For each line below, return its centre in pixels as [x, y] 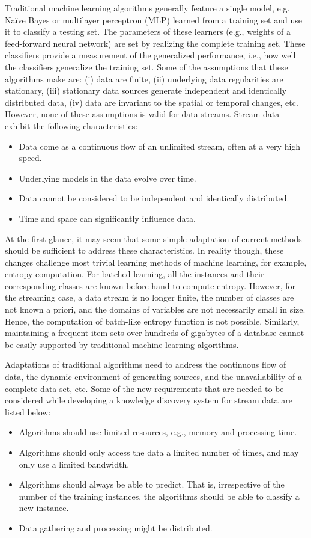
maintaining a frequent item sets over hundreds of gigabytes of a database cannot [155, 333]
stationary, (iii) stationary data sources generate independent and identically [146, 90]
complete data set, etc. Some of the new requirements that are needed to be [144, 388]
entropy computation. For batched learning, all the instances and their [134, 274]
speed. [30, 158]
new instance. [44, 508]
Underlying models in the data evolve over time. [107, 178]
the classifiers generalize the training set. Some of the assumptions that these [146, 66]
